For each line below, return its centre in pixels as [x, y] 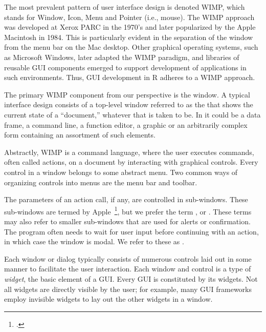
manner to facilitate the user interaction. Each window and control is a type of [128, 269]
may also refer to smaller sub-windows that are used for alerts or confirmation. [127, 221]
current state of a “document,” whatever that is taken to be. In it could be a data [132, 114]
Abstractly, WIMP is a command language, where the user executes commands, [129, 152]
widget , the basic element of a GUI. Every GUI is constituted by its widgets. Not [131, 278]
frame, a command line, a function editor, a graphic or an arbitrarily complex [126, 124]
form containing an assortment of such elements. [80, 135]
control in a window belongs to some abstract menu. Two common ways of [121, 172]
